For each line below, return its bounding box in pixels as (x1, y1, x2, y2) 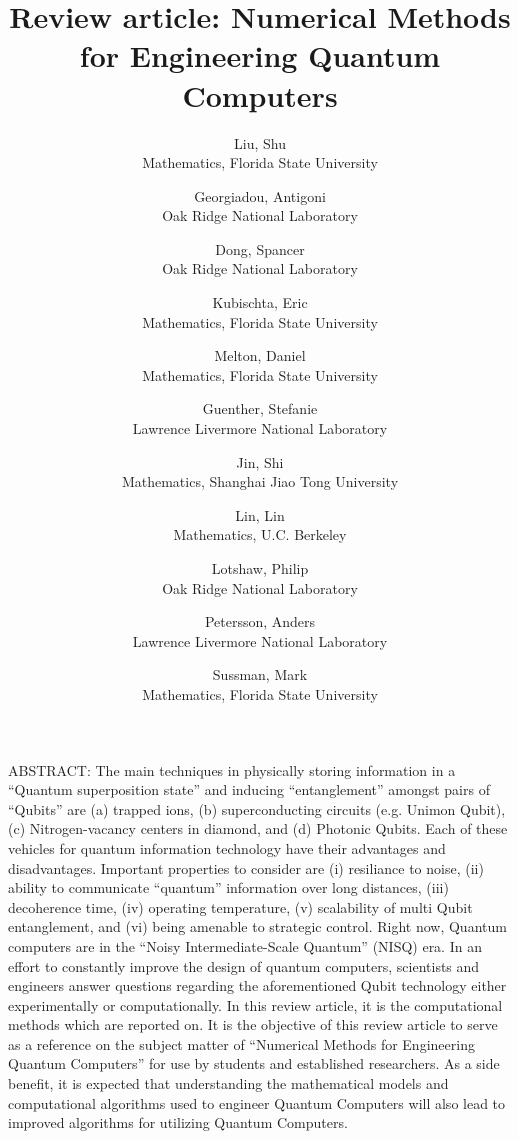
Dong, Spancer (215, 238, 305, 259)
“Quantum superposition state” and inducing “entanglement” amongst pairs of (8, 779, 490, 800)
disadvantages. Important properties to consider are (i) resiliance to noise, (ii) (8, 857, 484, 878)
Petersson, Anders (204, 611, 316, 632)
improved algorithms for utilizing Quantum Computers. (8, 1112, 348, 1133)
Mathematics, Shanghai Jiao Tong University (121, 471, 399, 492)
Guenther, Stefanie (202, 398, 318, 419)
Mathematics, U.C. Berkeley (173, 524, 347, 545)
